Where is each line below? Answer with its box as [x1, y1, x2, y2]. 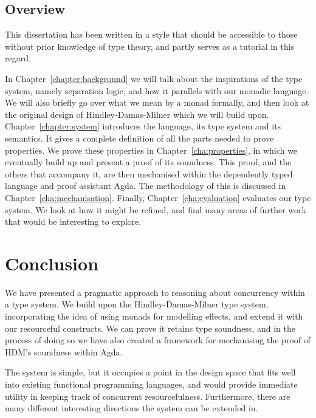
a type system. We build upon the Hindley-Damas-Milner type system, [5, 298, 269, 310]
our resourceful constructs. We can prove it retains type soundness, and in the [5, 321, 295, 334]
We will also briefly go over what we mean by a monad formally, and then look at [5, 96, 309, 109]
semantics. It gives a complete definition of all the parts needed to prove [5, 131, 274, 144]
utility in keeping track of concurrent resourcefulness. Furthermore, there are [5, 389, 290, 402]
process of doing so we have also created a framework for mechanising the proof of [5, 334, 311, 346]
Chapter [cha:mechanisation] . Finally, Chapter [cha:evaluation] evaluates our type [5, 191, 311, 204]
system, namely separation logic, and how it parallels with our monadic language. [5, 84, 309, 97]
